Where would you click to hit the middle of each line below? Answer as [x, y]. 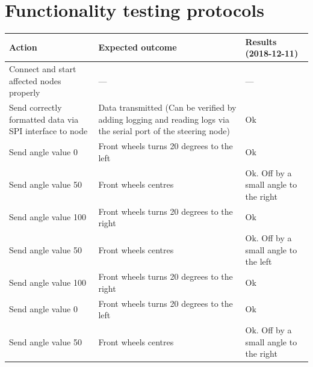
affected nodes [35, 80]
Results [261, 41]
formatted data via [44, 119]
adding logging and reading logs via [164, 119]
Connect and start [43, 69]
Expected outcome [138, 47]
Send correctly [36, 107]
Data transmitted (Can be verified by [167, 107]
